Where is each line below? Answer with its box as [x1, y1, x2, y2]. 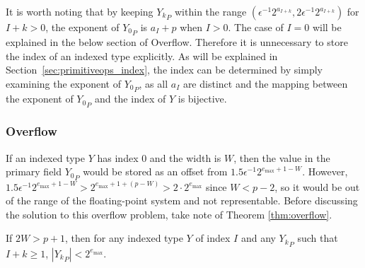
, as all [139, 76, 168, 91]
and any [241, 231, 276, 245]
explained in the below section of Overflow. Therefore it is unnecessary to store [6, 35, 348, 49]
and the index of [94, 91, 166, 106]
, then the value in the [233, 150, 330, 165]
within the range [175, 4, 247, 18]
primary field [6, 164, 62, 179]
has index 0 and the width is [97, 150, 221, 165]
